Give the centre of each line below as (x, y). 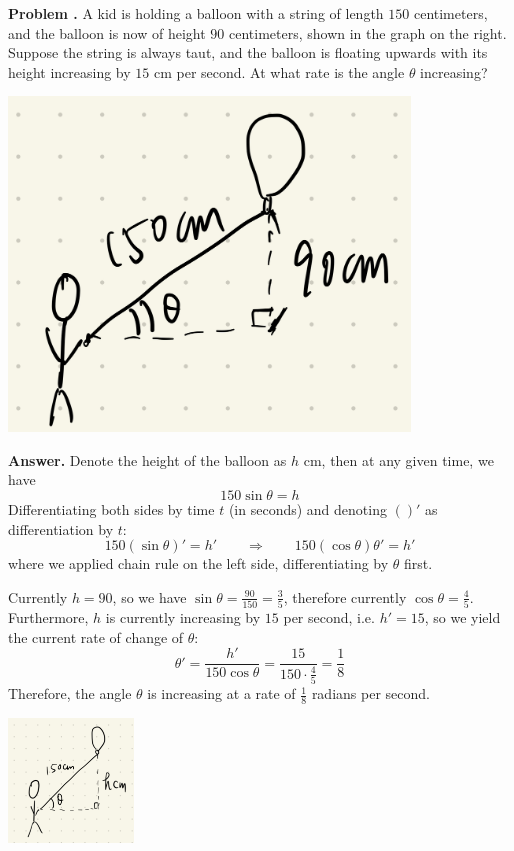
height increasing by (69, 71)
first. (418, 563)
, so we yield (462, 617)
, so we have (149, 596)
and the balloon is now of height (107, 32)
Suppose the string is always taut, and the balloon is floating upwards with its (248, 52)
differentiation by (61, 528)
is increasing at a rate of (221, 693)
